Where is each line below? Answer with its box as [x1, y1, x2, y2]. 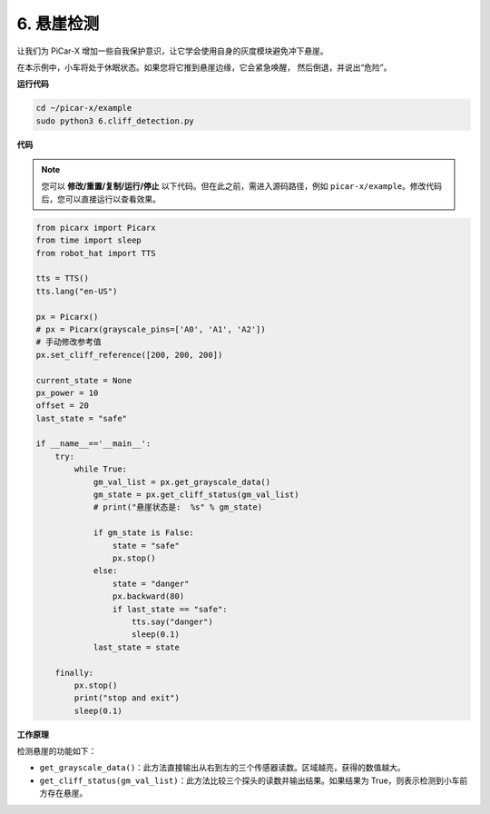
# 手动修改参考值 [35, 337, 102, 347]
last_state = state [93, 641, 181, 652]
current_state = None [35, 375, 132, 385]
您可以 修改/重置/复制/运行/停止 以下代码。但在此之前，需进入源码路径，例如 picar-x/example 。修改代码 [41, 181, 442, 192]
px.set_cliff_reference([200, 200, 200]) [35, 350, 223, 360]
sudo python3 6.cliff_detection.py [35, 115, 194, 126]
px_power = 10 [35, 387, 99, 398]
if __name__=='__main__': [35, 439, 152, 449]
